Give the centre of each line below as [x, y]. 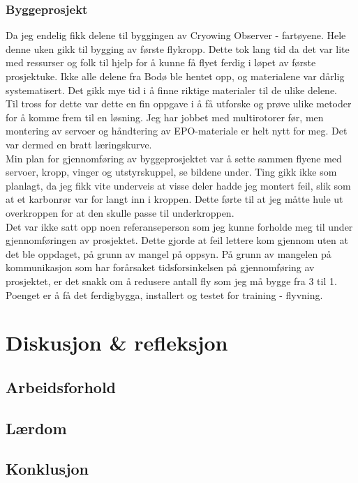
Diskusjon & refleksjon [117, 343]
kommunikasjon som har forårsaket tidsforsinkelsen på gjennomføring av [160, 267]
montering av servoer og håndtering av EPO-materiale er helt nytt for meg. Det [177, 131]
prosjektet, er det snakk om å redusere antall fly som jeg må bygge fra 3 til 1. [171, 281]
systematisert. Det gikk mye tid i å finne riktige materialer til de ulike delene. [171, 90]
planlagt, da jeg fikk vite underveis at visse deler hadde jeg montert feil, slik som [178, 185]
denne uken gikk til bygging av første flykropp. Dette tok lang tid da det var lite [178, 48]
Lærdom [36, 428]
